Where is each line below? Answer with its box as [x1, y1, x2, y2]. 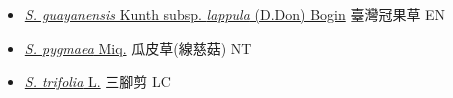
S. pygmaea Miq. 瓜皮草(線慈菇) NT [24, 37, 252, 58]
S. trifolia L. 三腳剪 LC [24, 71, 171, 92]
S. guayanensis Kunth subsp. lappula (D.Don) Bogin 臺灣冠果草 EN [24, 4, 446, 24]
